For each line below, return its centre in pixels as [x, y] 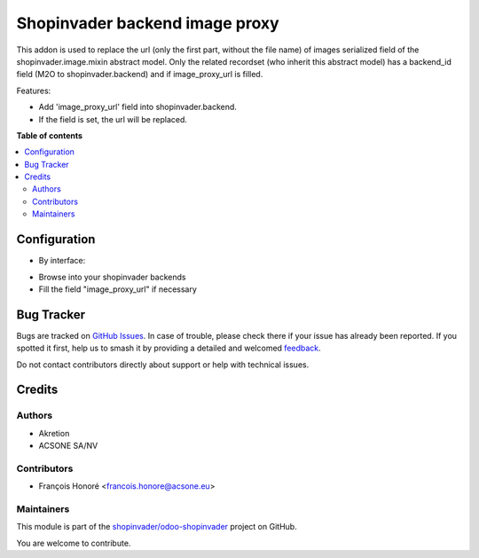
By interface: [62, 261]
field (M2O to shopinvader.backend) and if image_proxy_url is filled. [140, 75]
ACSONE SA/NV [68, 446]
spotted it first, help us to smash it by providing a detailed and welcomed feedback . [169, 348]
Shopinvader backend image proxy [148, 23]
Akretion [54, 433]
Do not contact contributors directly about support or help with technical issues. [163, 365]
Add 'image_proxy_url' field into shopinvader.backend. [137, 107]
